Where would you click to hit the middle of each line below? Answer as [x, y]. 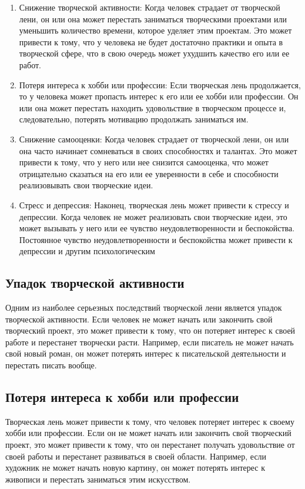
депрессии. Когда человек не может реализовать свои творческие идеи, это [153, 216]
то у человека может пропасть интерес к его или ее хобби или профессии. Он [159, 96]
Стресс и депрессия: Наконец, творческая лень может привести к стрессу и [154, 204]
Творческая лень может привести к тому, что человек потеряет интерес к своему [150, 421]
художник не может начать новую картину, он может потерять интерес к [135, 468]
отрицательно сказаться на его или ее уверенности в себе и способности [149, 173]
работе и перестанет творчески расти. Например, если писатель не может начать [150, 342]
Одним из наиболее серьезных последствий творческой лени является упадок [144, 307]
